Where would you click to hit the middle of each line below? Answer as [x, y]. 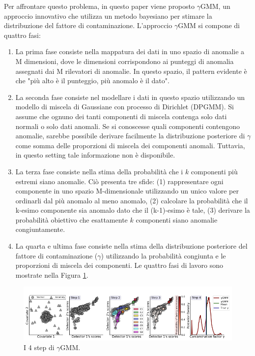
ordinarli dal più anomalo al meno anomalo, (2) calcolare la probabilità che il [132, 200]
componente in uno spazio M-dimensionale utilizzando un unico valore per [127, 191]
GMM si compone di [209, 25]
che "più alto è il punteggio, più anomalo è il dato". [92, 81]
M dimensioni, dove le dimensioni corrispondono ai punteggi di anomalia [125, 61]
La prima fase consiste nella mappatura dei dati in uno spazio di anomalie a [130, 51]
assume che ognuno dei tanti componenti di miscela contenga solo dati [121, 116]
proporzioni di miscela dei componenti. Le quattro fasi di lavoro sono [119, 265]
